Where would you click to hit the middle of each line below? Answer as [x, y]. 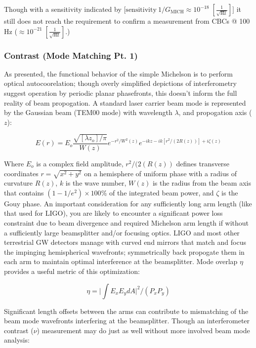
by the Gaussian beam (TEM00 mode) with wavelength [88, 112]
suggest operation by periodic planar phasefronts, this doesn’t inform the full [121, 93]
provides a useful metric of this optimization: [72, 271]
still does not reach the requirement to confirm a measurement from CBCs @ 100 [127, 21]
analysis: [17, 340]
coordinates [21, 173]
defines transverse [203, 163]
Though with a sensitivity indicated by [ [65, 9]
